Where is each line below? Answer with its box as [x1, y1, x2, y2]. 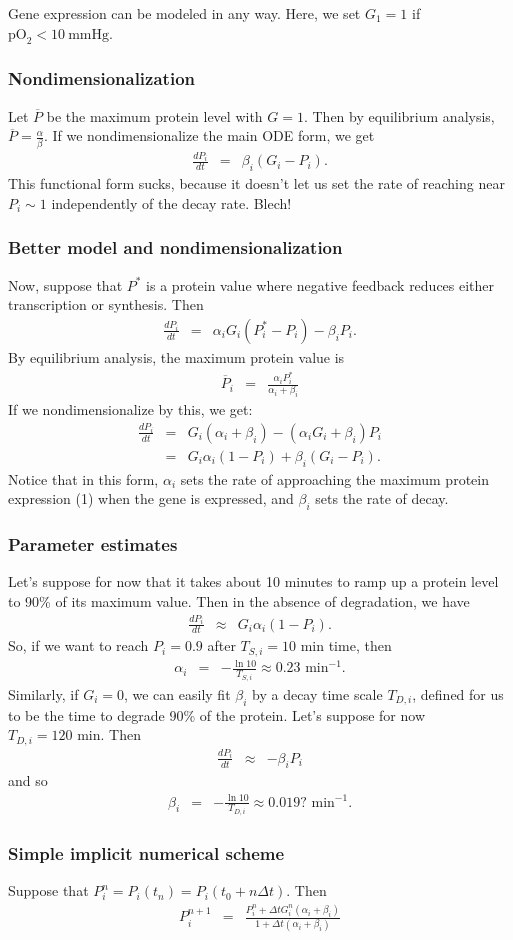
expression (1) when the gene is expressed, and [8, 488, 294, 509]
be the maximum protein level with [46, 105, 263, 126]
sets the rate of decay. [315, 488, 449, 509]
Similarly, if [8, 683, 79, 704]
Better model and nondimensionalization [8, 235, 343, 260]
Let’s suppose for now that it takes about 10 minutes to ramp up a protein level [8, 571, 499, 592]
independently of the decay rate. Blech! [51, 192, 292, 213]
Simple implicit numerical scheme [8, 841, 285, 866]
